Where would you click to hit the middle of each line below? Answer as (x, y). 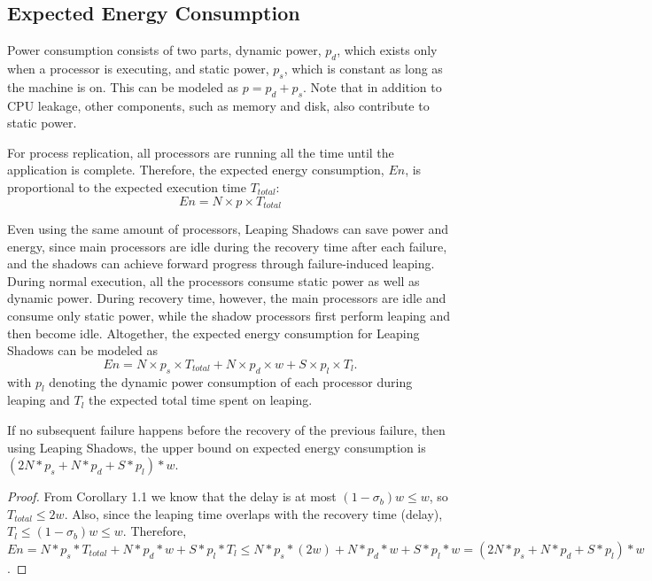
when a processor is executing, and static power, (138, 68)
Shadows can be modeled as (83, 350)
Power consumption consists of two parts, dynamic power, (164, 50)
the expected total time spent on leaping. (201, 400)
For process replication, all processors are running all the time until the (201, 152)
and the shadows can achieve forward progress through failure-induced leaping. (221, 263)
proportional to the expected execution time (127, 186)
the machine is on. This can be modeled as (123, 86)
